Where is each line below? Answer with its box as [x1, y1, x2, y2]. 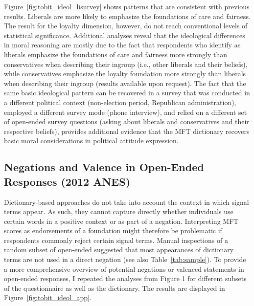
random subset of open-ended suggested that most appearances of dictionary [4, 244, 234, 255]
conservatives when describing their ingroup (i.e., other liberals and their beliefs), [4, 59, 248, 69]
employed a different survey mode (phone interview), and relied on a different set [4, 107, 247, 117]
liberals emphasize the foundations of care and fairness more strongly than [4, 49, 228, 59]
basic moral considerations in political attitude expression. [4, 135, 179, 146]
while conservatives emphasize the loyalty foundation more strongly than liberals [4, 68, 246, 79]
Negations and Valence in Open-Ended [4, 159, 204, 175]
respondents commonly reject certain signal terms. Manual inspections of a [4, 235, 228, 245]
